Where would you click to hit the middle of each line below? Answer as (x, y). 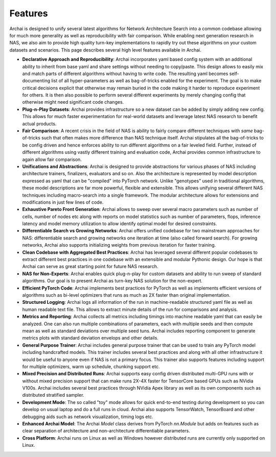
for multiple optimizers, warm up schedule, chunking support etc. (91, 366)
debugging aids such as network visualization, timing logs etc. (88, 417)
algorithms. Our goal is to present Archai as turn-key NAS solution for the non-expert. (112, 281)
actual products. (39, 124)
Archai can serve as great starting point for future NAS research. (90, 267)
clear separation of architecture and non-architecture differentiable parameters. (106, 431)
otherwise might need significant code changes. (73, 102)
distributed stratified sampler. (53, 395)
